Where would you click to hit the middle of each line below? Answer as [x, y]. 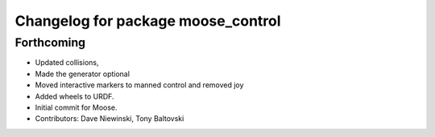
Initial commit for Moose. [76, 107]
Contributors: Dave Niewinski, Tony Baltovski [110, 119]
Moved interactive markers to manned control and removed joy [139, 85]
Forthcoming [50, 42]
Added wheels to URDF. [75, 96]
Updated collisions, [67, 62]
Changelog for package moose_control [148, 21]
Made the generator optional [83, 74]
